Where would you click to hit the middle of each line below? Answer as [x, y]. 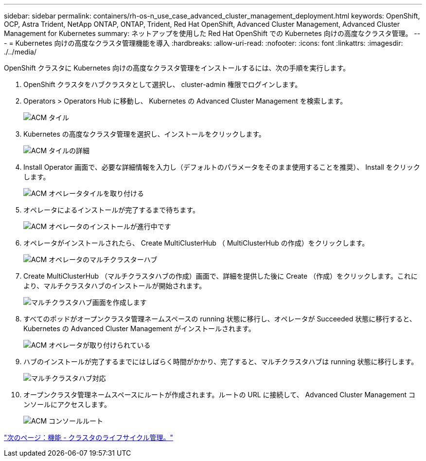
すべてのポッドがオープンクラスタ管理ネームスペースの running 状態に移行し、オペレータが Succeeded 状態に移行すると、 [220, 319]
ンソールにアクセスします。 [67, 404]
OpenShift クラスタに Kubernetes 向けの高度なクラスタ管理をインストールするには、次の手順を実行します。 [177, 68]
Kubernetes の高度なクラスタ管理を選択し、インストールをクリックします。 [144, 134]
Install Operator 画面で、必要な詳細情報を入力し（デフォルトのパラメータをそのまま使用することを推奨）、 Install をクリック [222, 167]
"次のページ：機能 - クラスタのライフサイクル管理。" [89, 437]
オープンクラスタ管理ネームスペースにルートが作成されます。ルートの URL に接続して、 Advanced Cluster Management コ [220, 395]
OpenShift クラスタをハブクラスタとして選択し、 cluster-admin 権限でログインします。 [163, 84]
